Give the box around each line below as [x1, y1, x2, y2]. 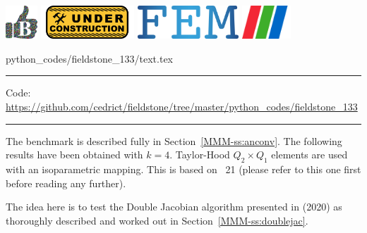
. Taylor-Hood [169, 147, 230, 162]
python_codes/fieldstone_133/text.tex [6, 51, 174, 65]
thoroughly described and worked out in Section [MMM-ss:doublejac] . [6, 213, 308, 227]
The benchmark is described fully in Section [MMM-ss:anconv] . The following [6, 133, 342, 148]
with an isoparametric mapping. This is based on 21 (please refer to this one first [6, 162, 361, 176]
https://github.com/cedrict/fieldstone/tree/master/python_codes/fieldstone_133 [6, 99, 358, 114]
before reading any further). [6, 175, 126, 190]
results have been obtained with [6, 147, 143, 162]
